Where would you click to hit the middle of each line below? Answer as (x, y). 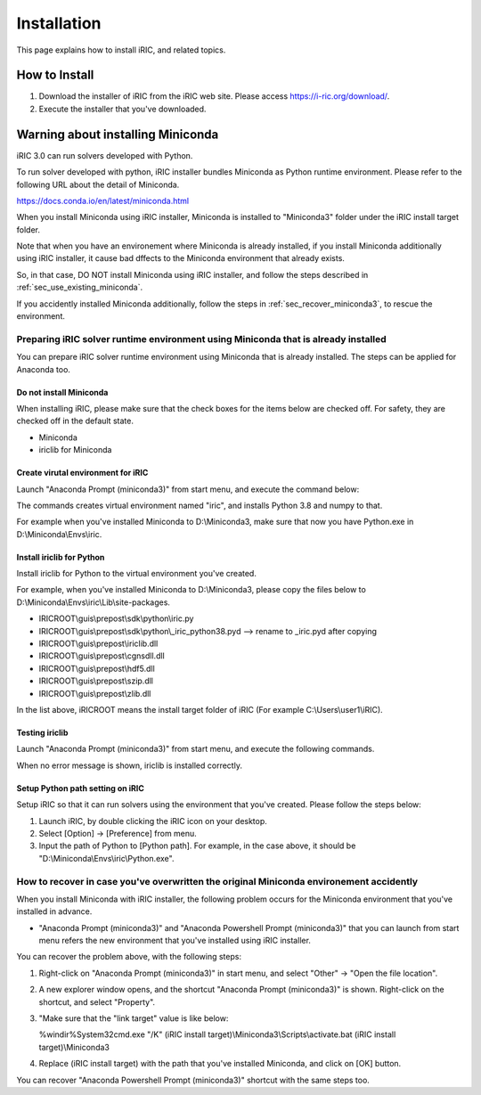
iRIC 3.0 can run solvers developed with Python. (105, 155)
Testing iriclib (42, 732)
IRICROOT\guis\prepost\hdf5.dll (97, 668)
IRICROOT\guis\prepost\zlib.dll (95, 693)
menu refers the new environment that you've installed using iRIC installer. (175, 941)
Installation (59, 23)
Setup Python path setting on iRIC (80, 788)
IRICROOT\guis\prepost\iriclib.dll (98, 644)
